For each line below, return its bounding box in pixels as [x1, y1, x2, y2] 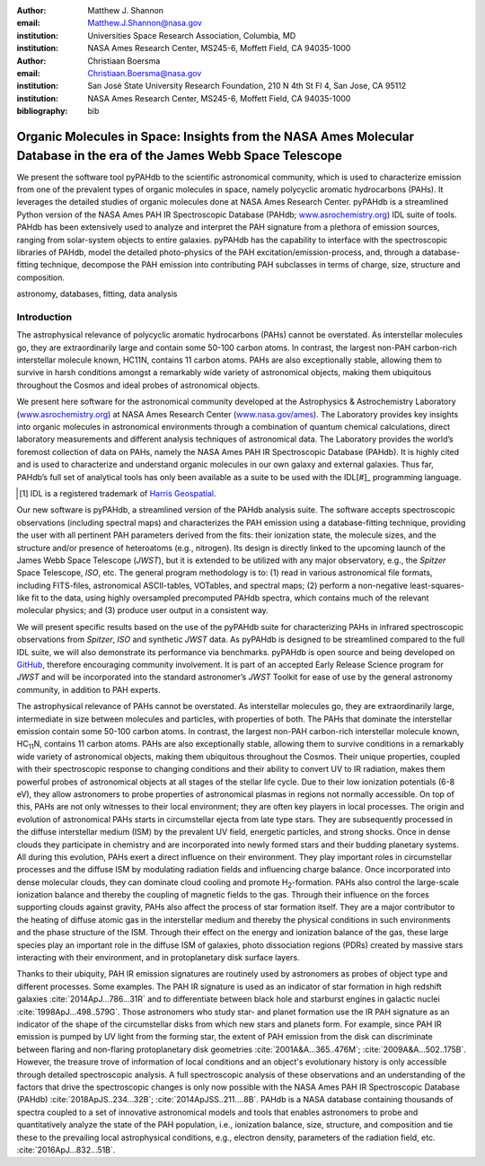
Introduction [16, 311, 72, 323]
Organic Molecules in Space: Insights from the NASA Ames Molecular [16, 128, 415, 144]
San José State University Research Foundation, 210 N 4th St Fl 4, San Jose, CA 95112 [87, 81, 407, 92]
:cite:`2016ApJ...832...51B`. [16, 1144, 116, 1155]
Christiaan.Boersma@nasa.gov [87, 67, 202, 78]
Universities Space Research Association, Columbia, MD [87, 30, 296, 40]
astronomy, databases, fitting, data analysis [16, 288, 178, 300]
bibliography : [16, 106, 68, 117]
